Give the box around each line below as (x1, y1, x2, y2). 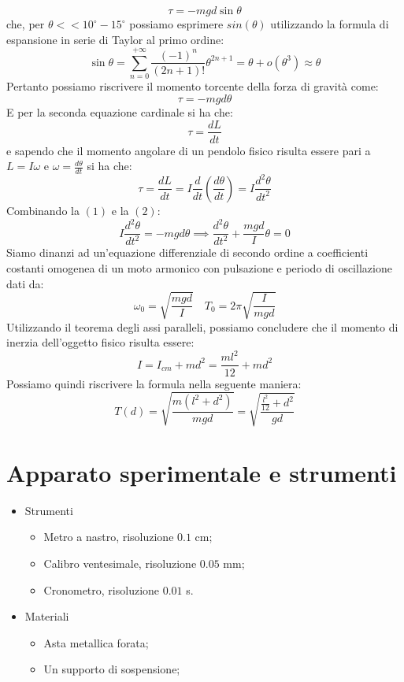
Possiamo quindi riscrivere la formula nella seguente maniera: (6, 375, 302, 391)
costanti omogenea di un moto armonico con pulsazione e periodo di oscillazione (6, 260, 392, 276)
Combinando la (6, 202, 80, 218)
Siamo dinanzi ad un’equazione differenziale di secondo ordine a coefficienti (6, 244, 369, 261)
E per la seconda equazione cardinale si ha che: (6, 103, 233, 120)
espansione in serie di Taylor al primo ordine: (6, 31, 224, 47)
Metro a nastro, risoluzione (43, 528, 174, 545)
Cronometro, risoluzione (43, 581, 160, 598)
